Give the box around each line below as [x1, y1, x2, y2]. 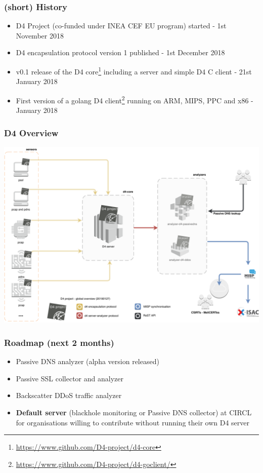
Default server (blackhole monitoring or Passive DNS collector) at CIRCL [16, 407, 252, 417]
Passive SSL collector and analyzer [16, 373, 123, 383]
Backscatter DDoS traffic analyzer [16, 390, 122, 401]
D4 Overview [4, 126, 59, 139]
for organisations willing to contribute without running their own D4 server [16, 417, 249, 427]
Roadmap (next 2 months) [4, 336, 114, 348]
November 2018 [16, 30, 64, 41]
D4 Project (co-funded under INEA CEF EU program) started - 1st [16, 20, 227, 31]
